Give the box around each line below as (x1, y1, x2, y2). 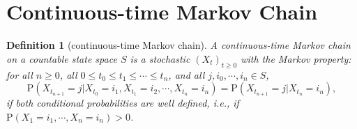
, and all (168, 67, 205, 82)
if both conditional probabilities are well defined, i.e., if (6, 96, 239, 110)
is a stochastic (130, 51, 190, 66)
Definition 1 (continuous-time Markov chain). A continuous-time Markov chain (6, 38, 351, 52)
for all (6, 67, 33, 82)
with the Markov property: (241, 51, 351, 66)
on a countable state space (6, 51, 117, 66)
